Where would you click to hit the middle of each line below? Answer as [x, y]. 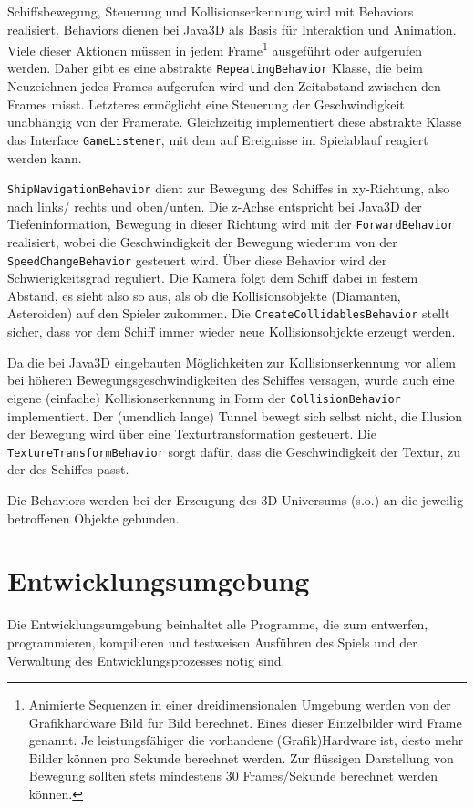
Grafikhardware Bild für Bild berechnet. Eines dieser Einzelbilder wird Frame [245, 722]
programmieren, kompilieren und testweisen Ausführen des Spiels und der [212, 642]
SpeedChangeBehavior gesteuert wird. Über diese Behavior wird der [197, 259]
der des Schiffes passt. [68, 469]
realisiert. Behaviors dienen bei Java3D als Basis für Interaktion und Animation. [232, 29]
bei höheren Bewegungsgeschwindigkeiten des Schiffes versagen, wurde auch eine [231, 380]
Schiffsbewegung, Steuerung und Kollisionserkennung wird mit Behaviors [211, 11]
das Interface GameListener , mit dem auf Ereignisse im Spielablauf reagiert [218, 139]
